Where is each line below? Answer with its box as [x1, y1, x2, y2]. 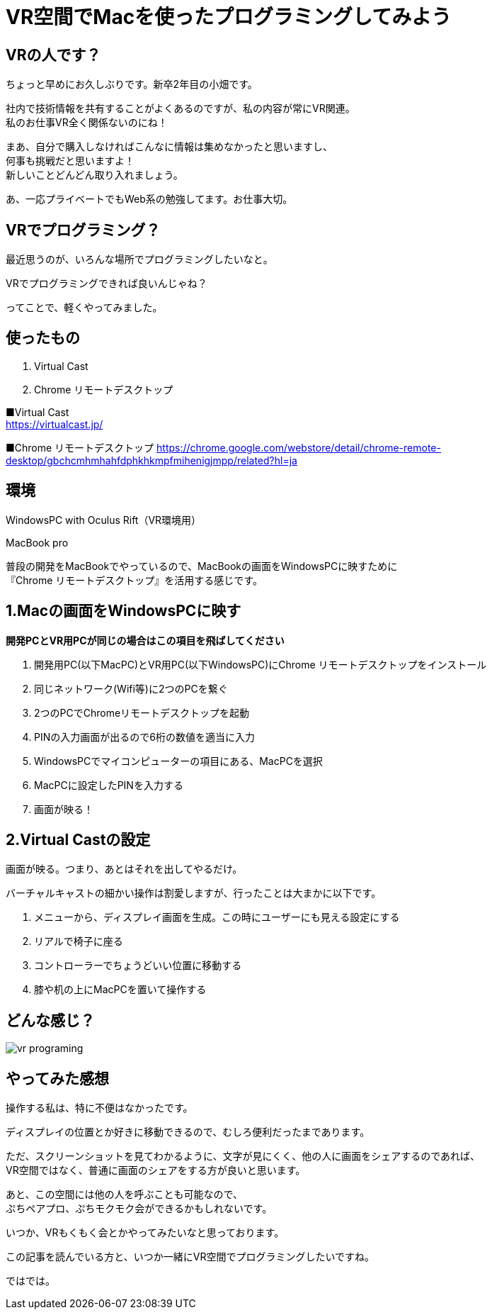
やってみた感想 [6, 1069, 109, 1087]
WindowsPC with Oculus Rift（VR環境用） [6, 513, 202, 526]
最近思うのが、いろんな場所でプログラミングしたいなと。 [6, 253, 273, 266]
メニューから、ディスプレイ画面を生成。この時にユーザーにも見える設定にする [34, 911, 400, 924]
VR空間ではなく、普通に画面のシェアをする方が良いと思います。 [6, 1164, 306, 1177]
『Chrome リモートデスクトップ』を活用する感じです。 [6, 573, 263, 586]
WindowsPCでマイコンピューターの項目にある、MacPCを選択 [34, 754, 323, 767]
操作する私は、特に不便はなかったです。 [6, 1102, 193, 1114]
